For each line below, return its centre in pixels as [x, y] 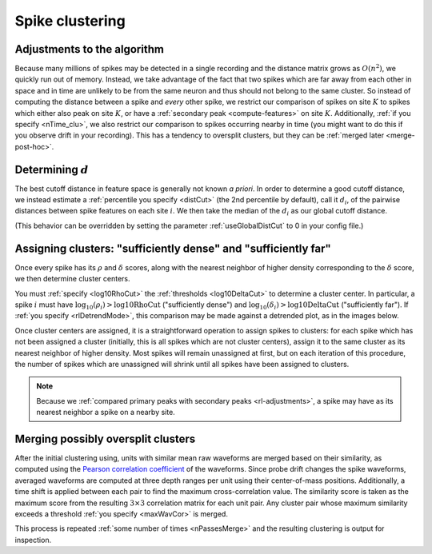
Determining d [52, 169]
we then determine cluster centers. [72, 279]
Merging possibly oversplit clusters [105, 438]
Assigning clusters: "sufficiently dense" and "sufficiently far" [173, 248]
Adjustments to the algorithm [89, 49]
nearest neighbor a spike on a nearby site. [106, 413]
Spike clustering [70, 21]
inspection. [33, 540]
